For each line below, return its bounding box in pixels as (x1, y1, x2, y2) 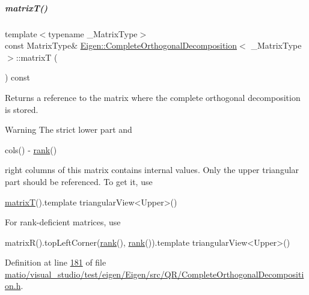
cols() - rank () (5, 143, 57, 156)
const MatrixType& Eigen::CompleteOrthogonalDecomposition (5, 39, 237, 52)
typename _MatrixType (48, 27, 138, 40)
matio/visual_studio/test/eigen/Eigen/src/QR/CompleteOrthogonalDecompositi (5, 267, 304, 280)
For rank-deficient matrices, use (5, 216, 121, 228)
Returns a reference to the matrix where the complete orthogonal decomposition (5, 91, 301, 103)
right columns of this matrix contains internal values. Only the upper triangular (5, 163, 299, 176)
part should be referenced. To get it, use (5, 175, 153, 187)
